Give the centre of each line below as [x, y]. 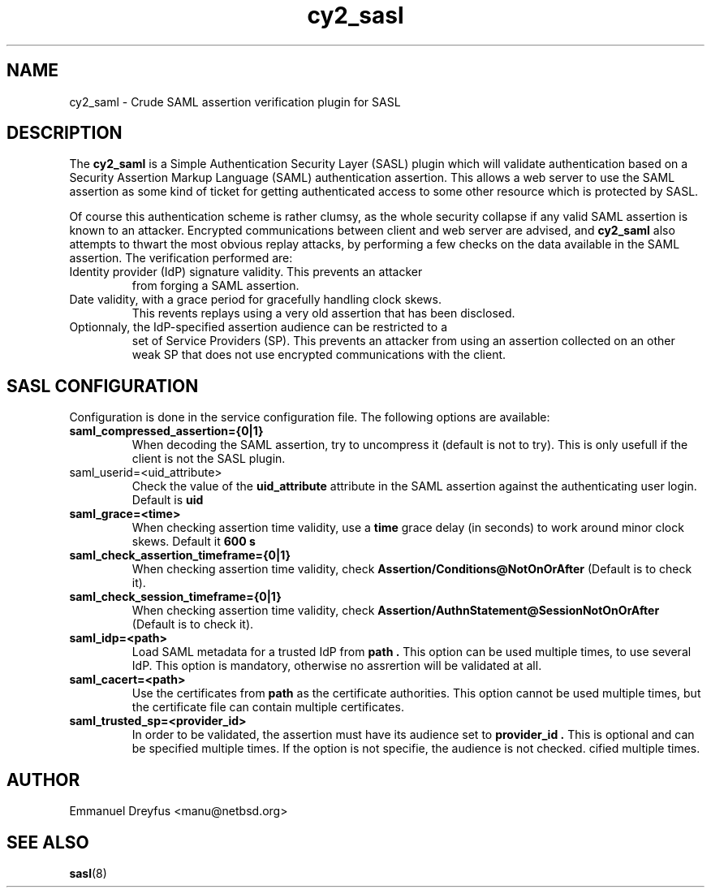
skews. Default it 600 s [194, 542]
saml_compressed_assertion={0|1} [166, 431]
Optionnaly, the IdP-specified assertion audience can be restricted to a [259, 327]
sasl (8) [88, 873]
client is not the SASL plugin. [209, 459]
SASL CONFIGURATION [103, 386]
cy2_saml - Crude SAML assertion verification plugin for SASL [235, 101]
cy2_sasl [355, 15]
